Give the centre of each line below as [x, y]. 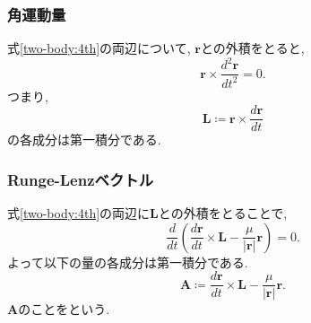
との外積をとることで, [223, 213]
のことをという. [64, 309]
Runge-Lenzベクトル [80, 179]
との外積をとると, [252, 48]
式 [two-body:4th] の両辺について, [99, 48]
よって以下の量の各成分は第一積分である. [128, 262]
